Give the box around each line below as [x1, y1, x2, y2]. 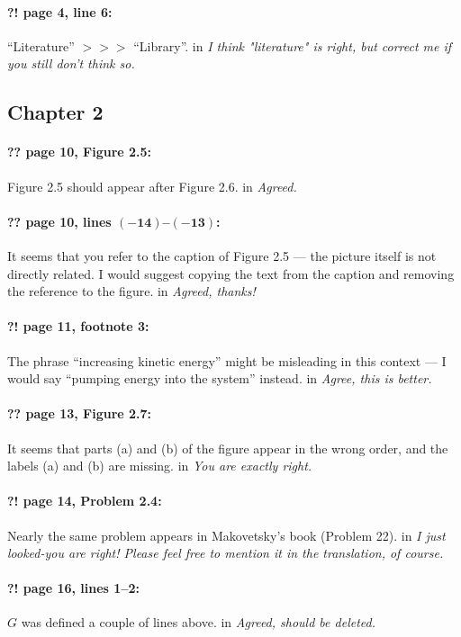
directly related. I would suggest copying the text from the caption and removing [7, 264, 455, 283]
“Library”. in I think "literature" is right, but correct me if [133, 36, 452, 55]
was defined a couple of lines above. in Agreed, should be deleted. [21, 613, 375, 632]
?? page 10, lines [7, 211, 112, 230]
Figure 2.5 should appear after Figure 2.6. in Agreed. [7, 176, 297, 195]
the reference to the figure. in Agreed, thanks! [7, 282, 256, 301]
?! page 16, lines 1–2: [7, 579, 140, 597]
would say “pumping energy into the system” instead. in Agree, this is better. [7, 369, 432, 388]
